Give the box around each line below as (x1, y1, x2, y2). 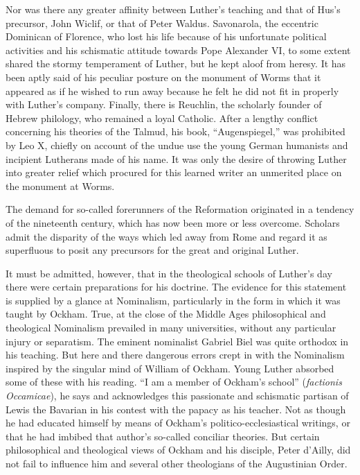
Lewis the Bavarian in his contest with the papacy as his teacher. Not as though (6, 401, 346, 416)
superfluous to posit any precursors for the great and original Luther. (6, 243, 299, 257)
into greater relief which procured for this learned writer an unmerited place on (6, 165, 342, 180)
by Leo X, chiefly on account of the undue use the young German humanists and (6, 137, 348, 152)
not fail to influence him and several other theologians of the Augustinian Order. (6, 456, 348, 470)
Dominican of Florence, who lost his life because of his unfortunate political (6, 29, 327, 44)
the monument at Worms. (6, 178, 115, 193)
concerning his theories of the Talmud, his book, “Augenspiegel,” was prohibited (6, 124, 345, 139)
